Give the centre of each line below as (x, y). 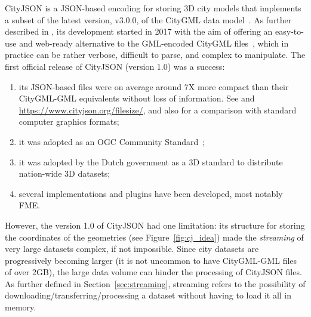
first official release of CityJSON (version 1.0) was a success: (115, 66)
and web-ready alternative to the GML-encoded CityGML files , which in (154, 43)
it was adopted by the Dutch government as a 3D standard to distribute (151, 161)
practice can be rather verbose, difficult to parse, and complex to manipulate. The (155, 55)
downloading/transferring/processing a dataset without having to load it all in (148, 295)
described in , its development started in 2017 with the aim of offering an (139, 31)
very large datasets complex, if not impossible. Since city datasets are (132, 249)
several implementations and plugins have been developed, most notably (151, 193)
